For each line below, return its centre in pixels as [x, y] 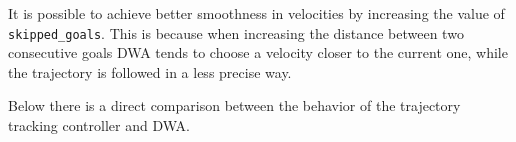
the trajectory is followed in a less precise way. [150, 71]
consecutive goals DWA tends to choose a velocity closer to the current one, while [258, 52]
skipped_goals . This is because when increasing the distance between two [236, 32]
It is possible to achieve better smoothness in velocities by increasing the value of [256, 13]
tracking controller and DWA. [99, 125]
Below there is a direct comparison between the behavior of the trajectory [234, 105]
